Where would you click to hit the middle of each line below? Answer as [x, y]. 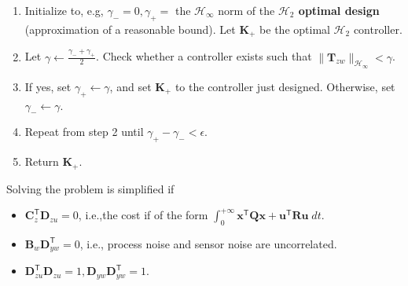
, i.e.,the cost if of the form [143, 215]
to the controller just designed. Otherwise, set [285, 86]
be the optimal [295, 29]
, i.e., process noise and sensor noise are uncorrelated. [208, 243]
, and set [130, 86]
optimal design [339, 10]
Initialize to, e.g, [64, 10]
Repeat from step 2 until [84, 132]
